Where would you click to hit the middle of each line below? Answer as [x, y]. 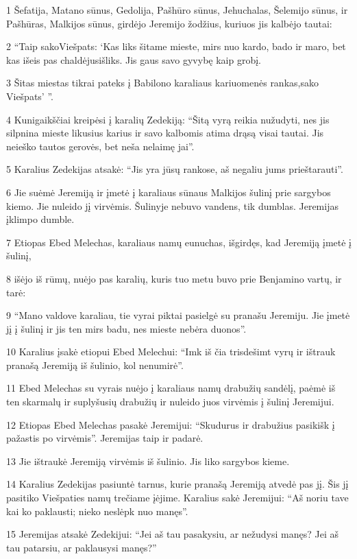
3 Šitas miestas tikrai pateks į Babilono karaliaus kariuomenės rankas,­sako [162, 83]
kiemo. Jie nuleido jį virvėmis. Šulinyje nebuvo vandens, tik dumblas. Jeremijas [172, 205]
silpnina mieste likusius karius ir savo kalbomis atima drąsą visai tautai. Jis [165, 133]
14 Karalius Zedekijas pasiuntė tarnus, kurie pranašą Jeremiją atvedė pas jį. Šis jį [177, 484]
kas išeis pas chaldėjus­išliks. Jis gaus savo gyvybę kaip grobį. [134, 59]
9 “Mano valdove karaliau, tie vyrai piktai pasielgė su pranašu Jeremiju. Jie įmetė [178, 315]
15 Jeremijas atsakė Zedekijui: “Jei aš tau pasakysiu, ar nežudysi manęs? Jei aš [172, 534]
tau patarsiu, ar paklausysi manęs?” [82, 547]
